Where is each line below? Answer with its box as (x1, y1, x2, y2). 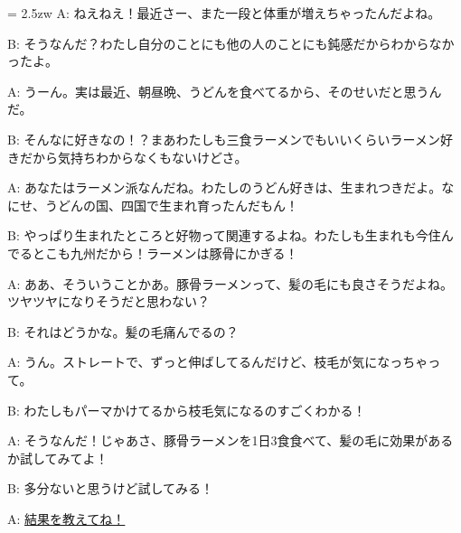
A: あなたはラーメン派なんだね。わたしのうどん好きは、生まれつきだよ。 (7, 178, 442, 197)
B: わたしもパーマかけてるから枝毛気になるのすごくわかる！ (7, 400, 366, 419)
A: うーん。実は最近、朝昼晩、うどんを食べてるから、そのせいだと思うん (7, 81, 442, 100)
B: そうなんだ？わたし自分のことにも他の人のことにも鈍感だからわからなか (7, 33, 455, 52)
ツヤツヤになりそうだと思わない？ (7, 292, 210, 311)
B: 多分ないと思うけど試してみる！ (7, 479, 214, 498)
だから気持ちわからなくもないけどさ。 (19, 147, 248, 166)
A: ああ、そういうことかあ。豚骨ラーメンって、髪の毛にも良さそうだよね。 (7, 274, 454, 293)
